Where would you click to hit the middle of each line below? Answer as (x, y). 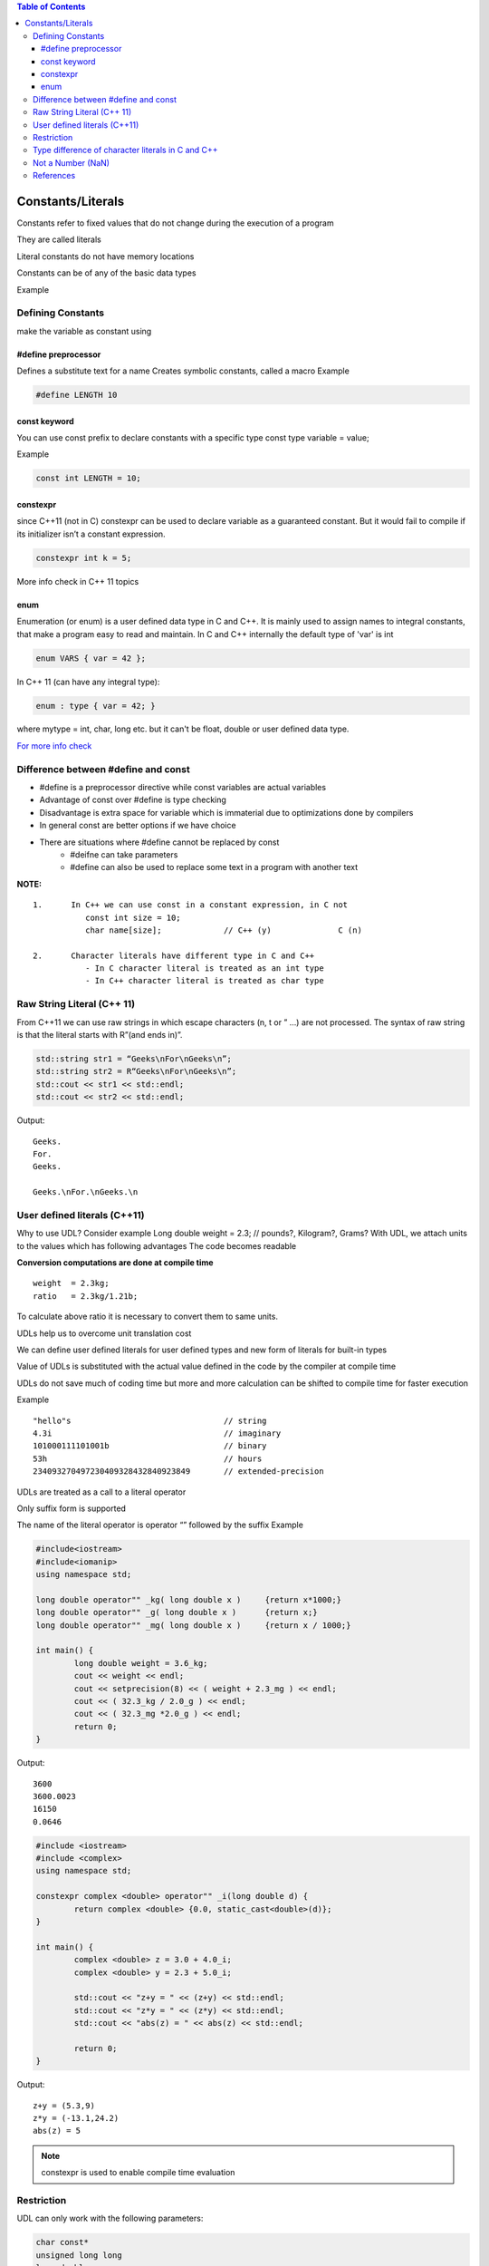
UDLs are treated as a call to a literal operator (101, 1492)
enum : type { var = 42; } (96, 706)
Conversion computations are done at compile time (115, 1263)
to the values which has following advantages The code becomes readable (157, 1245)
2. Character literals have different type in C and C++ (174, 955)
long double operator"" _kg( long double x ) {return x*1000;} (189, 1599)
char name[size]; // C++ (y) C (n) (223, 930)
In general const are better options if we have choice (138, 826)
